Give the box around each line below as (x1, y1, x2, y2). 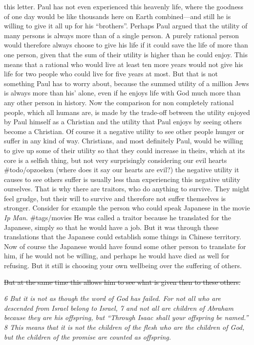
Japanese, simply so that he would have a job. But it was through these (4, 222, 219, 232)
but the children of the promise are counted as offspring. (4, 331, 171, 342)
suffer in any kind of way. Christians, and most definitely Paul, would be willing (4, 136, 243, 146)
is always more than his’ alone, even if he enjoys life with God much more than (4, 88, 241, 98)
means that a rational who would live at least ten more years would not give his (4, 59, 243, 69)
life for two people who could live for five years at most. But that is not (4, 69, 218, 79)
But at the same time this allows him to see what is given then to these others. (4, 276, 241, 287)
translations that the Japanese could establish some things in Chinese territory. (4, 231, 241, 242)
